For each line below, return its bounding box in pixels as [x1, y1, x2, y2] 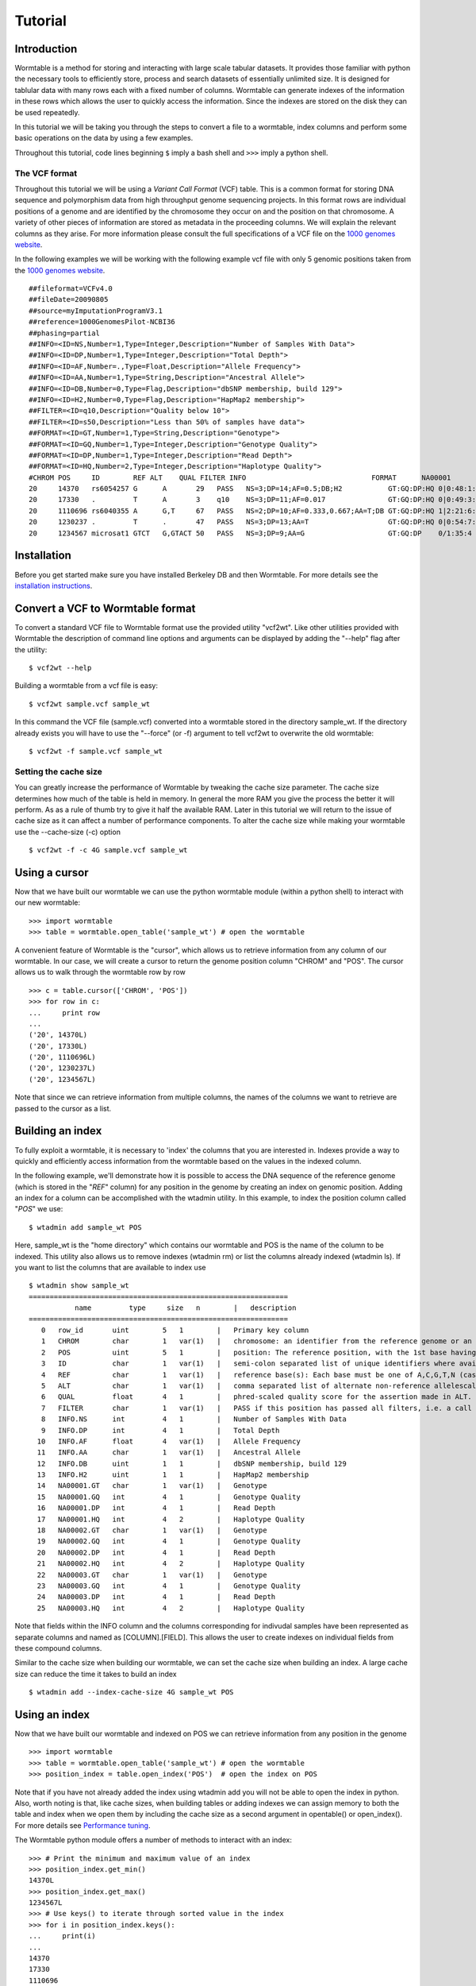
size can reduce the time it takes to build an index [14, 1669, 178, 1679]
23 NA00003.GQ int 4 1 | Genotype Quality [36, 1581, 301, 1590]
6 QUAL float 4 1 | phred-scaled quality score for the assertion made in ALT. [40, 1393, 472, 1401]
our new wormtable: [14, 898, 81, 907]
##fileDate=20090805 [29, 295, 109, 304]
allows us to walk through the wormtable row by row [14, 968, 186, 977]
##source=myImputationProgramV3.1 [29, 306, 163, 315]
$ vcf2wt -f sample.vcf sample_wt [29, 747, 163, 755]
